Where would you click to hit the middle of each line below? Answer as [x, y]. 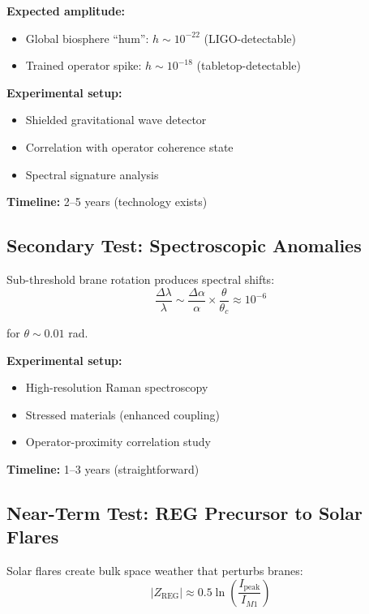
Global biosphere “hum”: [87, 38]
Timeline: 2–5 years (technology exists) [107, 202]
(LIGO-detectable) [250, 38]
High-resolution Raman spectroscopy [117, 387]
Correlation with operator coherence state [129, 146]
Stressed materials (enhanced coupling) [122, 414]
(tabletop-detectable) [249, 65]
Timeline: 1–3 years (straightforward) [103, 469]
